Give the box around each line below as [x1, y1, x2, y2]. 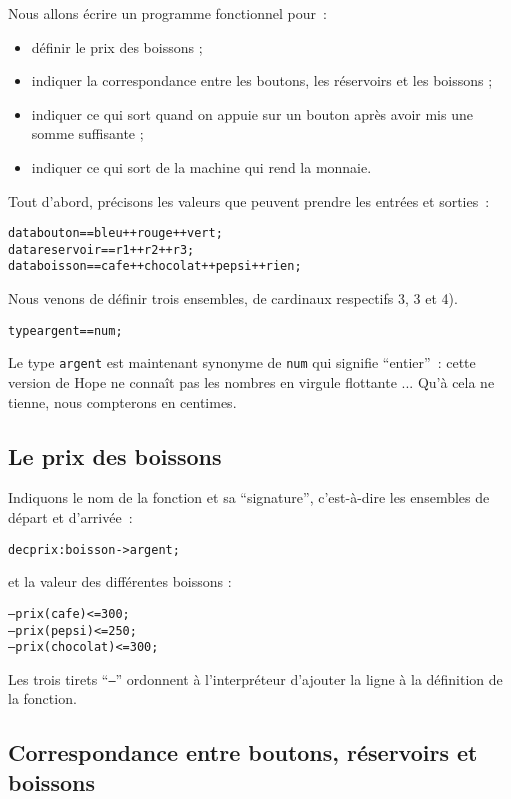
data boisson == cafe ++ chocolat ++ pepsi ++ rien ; [8, 259, 302, 274]
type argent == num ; [8, 323, 123, 338]
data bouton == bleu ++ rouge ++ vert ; [8, 226, 223, 241]
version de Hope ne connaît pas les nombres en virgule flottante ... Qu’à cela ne [8, 372, 495, 393]
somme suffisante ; [31, 123, 144, 144]
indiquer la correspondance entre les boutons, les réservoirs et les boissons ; [31, 70, 493, 91]
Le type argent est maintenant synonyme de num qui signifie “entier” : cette [8, 352, 476, 373]
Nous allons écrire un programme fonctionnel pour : [8, 3, 327, 23]
